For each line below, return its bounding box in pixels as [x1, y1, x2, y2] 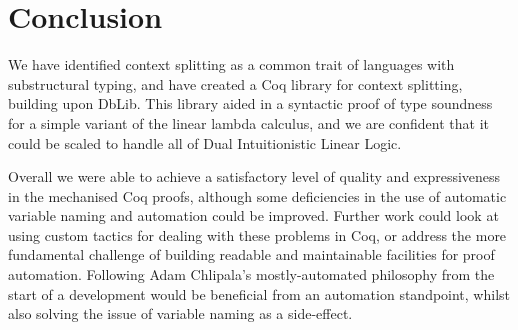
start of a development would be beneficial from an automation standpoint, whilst [8, 283, 511, 304]
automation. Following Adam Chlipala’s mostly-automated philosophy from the [8, 264, 495, 285]
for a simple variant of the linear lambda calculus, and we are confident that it [8, 112, 489, 133]
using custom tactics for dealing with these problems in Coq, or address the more [8, 224, 507, 245]
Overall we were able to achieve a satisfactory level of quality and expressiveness [8, 166, 501, 187]
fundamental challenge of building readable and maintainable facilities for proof [8, 244, 495, 265]
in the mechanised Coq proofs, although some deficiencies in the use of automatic [8, 185, 507, 206]
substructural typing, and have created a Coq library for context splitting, [8, 73, 463, 94]
